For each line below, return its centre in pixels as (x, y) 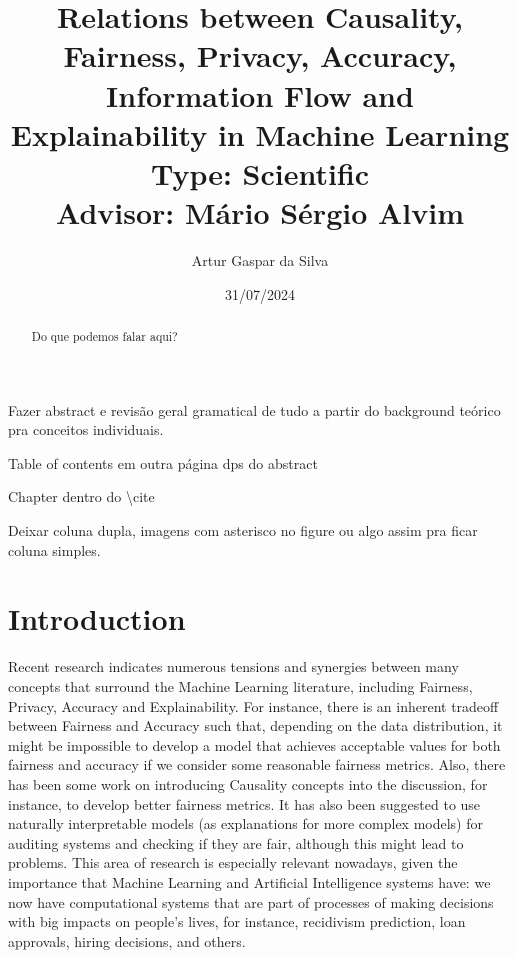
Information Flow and (260, 94)
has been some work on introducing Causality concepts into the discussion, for (248, 783)
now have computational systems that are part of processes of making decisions (251, 901)
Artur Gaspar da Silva (260, 260)
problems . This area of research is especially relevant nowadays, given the (233, 862)
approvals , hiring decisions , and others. (127, 940)
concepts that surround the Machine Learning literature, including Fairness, (240, 685)
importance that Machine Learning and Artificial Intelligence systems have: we (249, 881)
